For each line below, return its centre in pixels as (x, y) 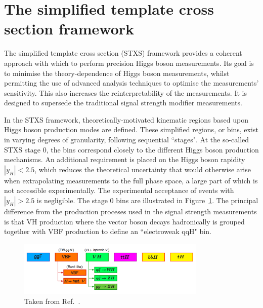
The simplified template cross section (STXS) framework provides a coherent (123, 53)
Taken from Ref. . (52, 301)
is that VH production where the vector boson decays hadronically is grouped (124, 221)
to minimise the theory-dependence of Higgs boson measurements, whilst (117, 73)
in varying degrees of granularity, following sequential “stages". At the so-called (127, 140)
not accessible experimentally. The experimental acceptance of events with (119, 190)
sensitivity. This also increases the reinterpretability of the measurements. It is (125, 92)
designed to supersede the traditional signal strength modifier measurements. (123, 103)
